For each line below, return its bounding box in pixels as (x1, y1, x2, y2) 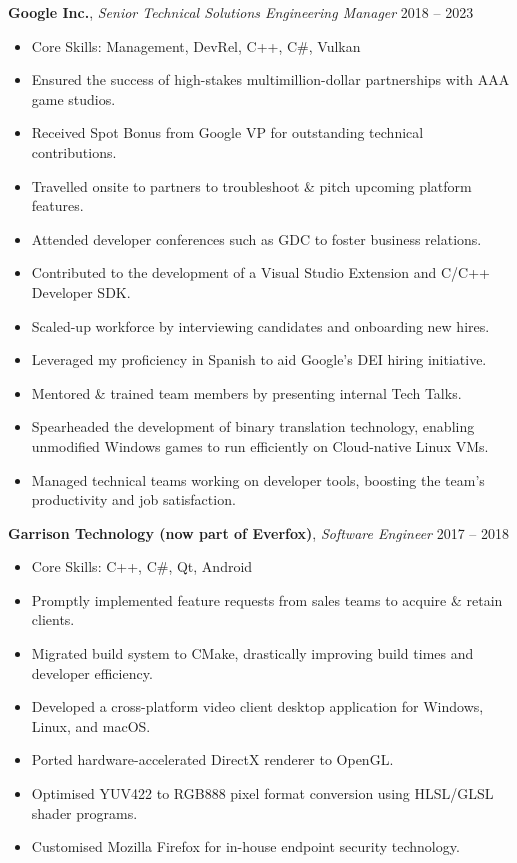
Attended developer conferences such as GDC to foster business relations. (31, 228, 482, 249)
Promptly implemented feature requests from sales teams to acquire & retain (31, 589, 503, 610)
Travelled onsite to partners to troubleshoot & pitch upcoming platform (31, 175, 472, 196)
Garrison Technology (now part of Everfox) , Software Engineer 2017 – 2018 (8, 522, 509, 543)
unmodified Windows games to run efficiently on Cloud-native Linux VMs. (31, 435, 489, 456)
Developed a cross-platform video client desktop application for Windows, (31, 696, 484, 717)
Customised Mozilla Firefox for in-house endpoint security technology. (31, 836, 460, 857)
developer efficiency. (31, 662, 153, 683)
